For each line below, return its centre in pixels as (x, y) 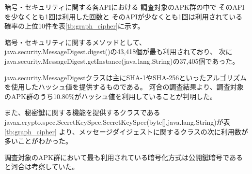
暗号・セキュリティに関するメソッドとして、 (75, 42)
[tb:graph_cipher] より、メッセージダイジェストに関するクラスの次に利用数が (126, 131)
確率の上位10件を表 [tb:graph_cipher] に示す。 (74, 26)
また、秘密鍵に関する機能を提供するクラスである (82, 112)
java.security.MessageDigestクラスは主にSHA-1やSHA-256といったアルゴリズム (126, 77)
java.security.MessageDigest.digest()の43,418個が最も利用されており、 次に (118, 51)
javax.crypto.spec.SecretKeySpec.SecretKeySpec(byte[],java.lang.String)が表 (117, 122)
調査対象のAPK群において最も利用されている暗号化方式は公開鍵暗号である (124, 157)
